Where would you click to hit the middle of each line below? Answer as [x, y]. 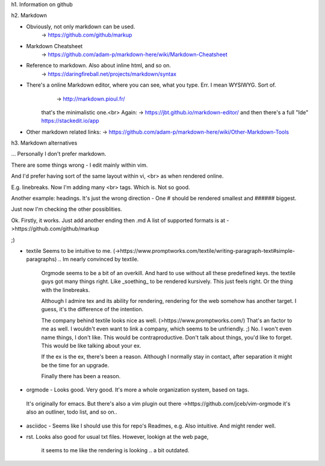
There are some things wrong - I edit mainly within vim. [79, 165]
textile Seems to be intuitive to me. [69, 250]
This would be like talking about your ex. [91, 346]
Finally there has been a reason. [81, 376]
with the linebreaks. [66, 290]
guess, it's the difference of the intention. [92, 309]
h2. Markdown [29, 16]
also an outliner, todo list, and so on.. [72, 412]
